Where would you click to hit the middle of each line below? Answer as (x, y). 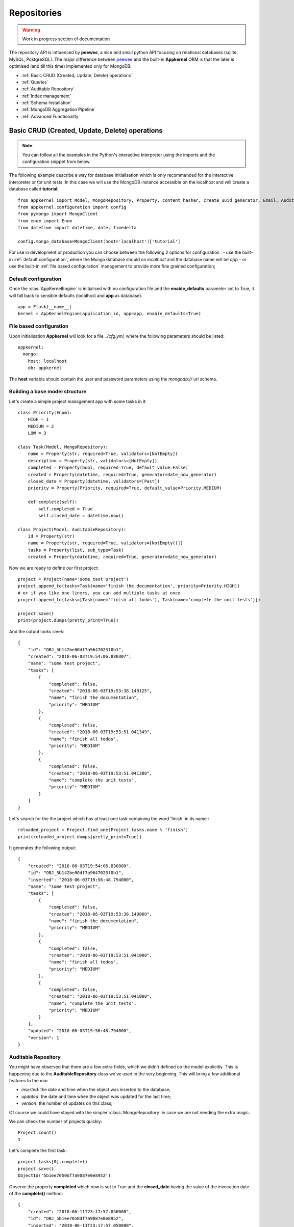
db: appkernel (45, 368)
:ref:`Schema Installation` (47, 103)
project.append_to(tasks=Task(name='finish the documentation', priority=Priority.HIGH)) (129, 586)
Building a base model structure (48, 392)
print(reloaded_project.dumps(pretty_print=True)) (80, 837)
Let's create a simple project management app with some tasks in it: (78, 401)
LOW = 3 (37, 433)
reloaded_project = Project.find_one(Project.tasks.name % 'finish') (103, 830)
